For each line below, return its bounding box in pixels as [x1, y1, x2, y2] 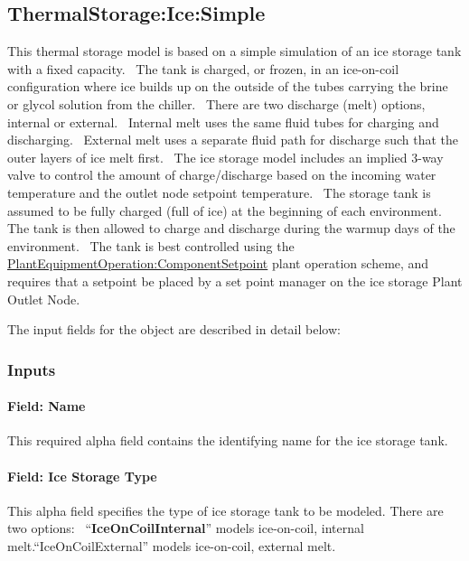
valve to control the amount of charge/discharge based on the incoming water [7, 165, 436, 184]
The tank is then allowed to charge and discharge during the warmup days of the [7, 219, 455, 238]
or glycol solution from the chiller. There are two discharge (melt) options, [7, 94, 426, 113]
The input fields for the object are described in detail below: [7, 320, 341, 339]
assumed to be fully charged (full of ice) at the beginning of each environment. [7, 201, 442, 220]
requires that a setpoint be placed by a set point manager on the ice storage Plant [7, 271, 463, 290]
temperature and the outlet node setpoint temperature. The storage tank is [7, 182, 431, 201]
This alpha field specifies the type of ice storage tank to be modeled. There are [7, 500, 444, 519]
